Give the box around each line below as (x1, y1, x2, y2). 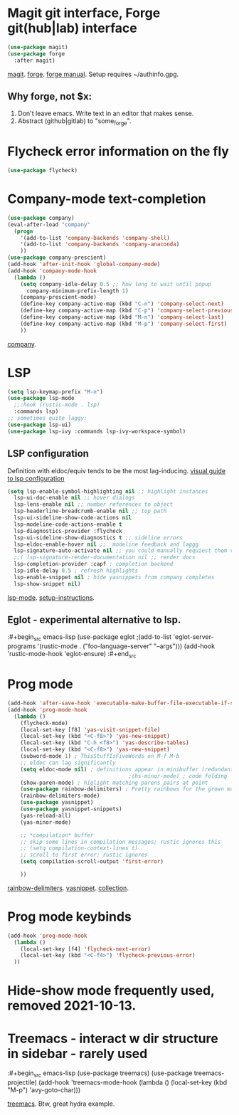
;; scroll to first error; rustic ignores (20, 852, 148, 859)
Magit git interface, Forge (7, 5, 161, 21)
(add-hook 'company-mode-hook (7, 267, 97, 275)
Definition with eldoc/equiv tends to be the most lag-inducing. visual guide (7, 466, 226, 475)
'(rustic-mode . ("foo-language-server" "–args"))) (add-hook (37, 642, 216, 650)
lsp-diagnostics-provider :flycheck (14, 527, 122, 534)
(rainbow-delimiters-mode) (20, 792, 100, 800)
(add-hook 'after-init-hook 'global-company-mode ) (7, 261, 161, 268)
